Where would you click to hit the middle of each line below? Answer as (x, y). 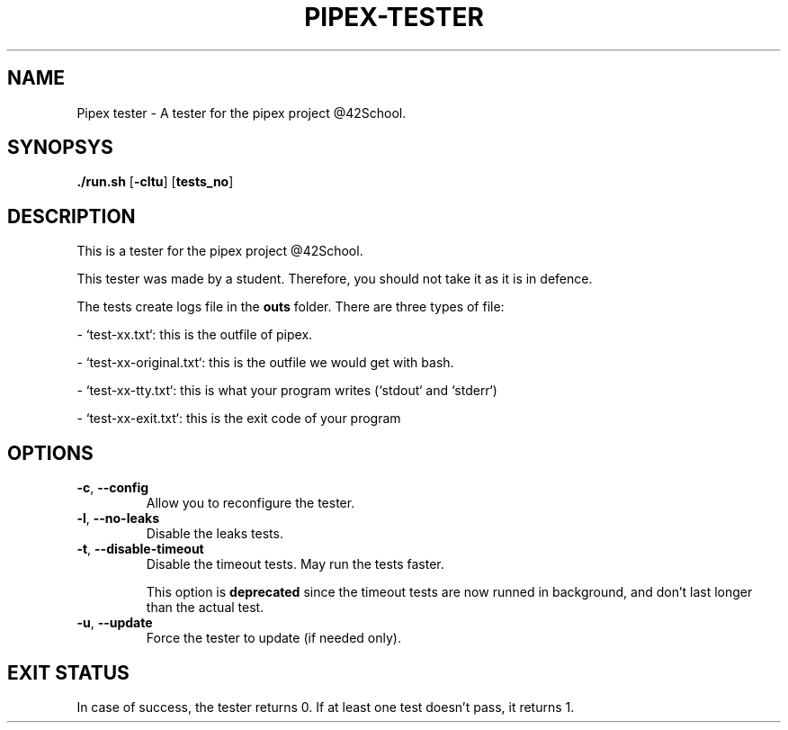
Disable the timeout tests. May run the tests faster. (295, 564)
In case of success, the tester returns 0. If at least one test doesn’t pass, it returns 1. (326, 707)
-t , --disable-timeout (140, 549)
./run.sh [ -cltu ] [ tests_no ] (155, 182)
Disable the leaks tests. (215, 534)
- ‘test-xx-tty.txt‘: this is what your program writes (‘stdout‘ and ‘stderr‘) (287, 391)
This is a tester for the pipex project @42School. (220, 251)
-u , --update (115, 623)
